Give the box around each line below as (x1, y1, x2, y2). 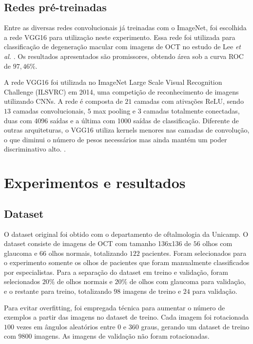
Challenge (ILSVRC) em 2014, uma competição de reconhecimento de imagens (4, 86, 239, 96)
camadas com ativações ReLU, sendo (134, 96, 244, 106)
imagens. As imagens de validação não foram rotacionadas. (34, 331, 210, 341)
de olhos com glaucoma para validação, (129, 276, 246, 287)
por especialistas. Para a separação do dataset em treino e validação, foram (4, 267, 229, 277)
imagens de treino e (123, 286, 181, 296)
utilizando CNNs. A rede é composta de (4, 96, 123, 106)
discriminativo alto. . (4, 144, 66, 154)
